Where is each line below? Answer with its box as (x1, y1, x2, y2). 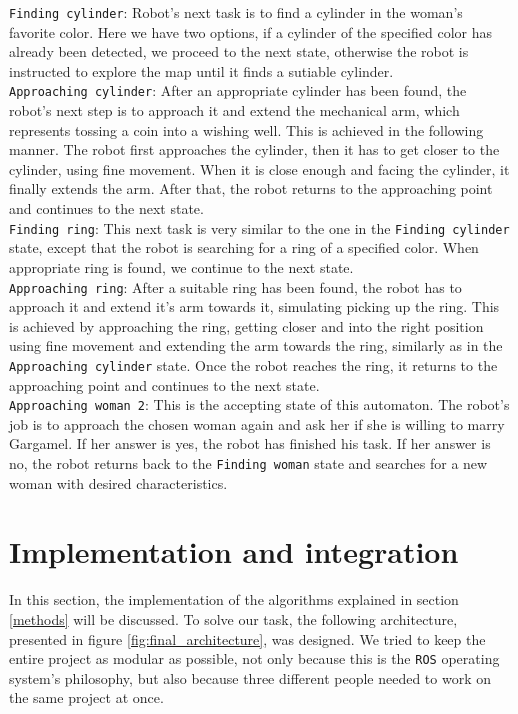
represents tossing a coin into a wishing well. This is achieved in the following (9, 119, 484, 140)
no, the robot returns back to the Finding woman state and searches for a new (9, 453, 488, 474)
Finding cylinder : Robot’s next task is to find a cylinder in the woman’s (9, 2, 463, 22)
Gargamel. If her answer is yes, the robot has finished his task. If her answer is (9, 433, 491, 454)
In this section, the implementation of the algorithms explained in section (9, 589, 459, 610)
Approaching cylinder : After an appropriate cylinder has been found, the (9, 80, 467, 101)
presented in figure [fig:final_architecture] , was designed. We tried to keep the (9, 628, 486, 649)
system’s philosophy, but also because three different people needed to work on (9, 667, 492, 688)
